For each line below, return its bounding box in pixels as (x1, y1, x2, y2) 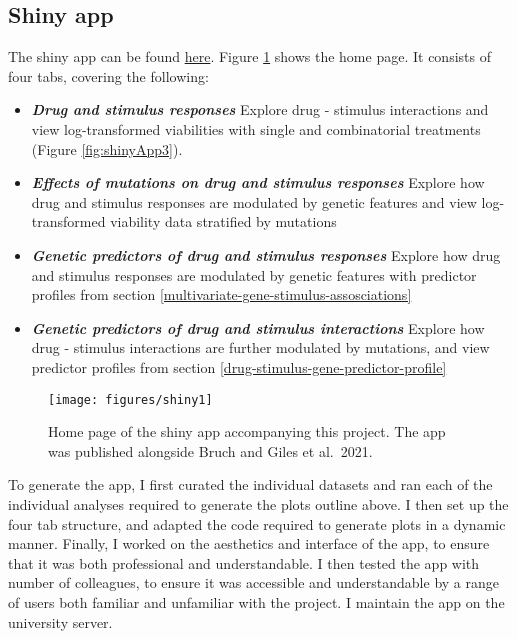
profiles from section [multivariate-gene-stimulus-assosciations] (31, 284, 412, 305)
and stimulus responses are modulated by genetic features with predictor (31, 264, 477, 285)
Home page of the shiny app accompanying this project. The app (48, 421, 446, 442)
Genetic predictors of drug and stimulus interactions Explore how (31, 317, 485, 338)
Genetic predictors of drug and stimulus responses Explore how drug (31, 244, 501, 265)
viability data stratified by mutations (110, 211, 337, 232)
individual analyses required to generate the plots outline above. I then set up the (8, 493, 509, 514)
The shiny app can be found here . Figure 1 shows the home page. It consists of (8, 46, 491, 67)
